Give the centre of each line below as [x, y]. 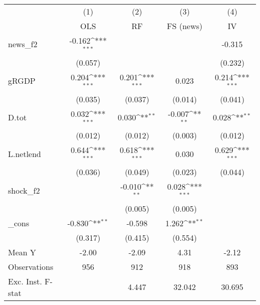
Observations [31, 266]
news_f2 [23, 44]
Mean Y [22, 252]
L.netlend [25, 154]
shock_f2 [24, 190]
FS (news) [184, 26]
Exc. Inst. [25, 281]
